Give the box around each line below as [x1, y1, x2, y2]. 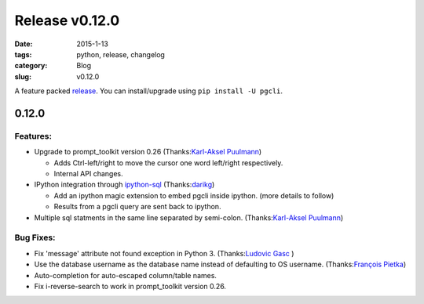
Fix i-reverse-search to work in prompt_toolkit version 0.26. [34, 281, 227, 291]
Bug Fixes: [14, 232, 56, 243]
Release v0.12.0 [14, 12, 120, 29]
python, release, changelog [76, 49, 165, 59]
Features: [14, 130, 53, 141]
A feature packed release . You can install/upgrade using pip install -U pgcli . [14, 86, 283, 96]
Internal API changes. [53, 169, 123, 179]
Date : [14, 39, 33, 49]
